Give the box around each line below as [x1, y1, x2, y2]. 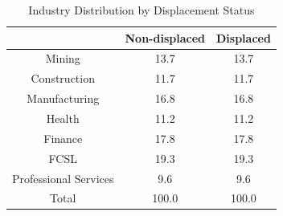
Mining [45, 50, 80, 67]
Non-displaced [125, 29, 205, 46]
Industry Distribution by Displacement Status [28, 2, 255, 18]
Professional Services [12, 169, 114, 186]
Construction [31, 70, 95, 87]
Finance [43, 129, 83, 146]
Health [46, 109, 80, 126]
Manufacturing [27, 90, 100, 107]
